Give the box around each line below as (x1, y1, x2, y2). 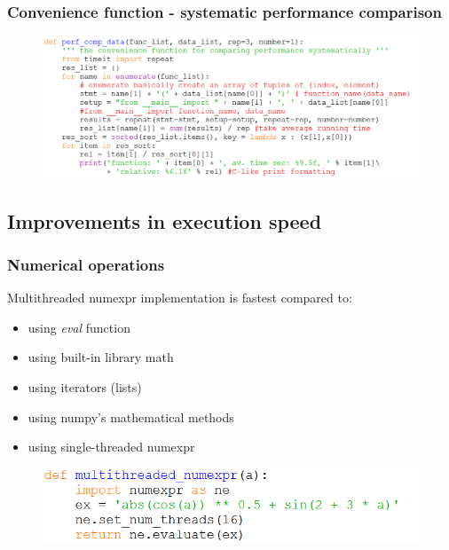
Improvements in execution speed (7, 207, 322, 234)
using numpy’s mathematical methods (28, 407, 234, 426)
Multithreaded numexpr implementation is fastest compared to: (7, 288, 352, 307)
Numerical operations (7, 253, 165, 275)
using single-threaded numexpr (28, 437, 195, 456)
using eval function (28, 318, 130, 336)
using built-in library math (28, 348, 174, 366)
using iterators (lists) (28, 378, 142, 396)
